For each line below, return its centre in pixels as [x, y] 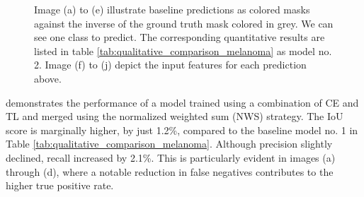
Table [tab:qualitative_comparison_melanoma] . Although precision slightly [169, 144]
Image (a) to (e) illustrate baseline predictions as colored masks [172, 9]
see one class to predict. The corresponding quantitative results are [180, 37]
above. [48, 78]
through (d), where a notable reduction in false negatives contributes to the [170, 171]
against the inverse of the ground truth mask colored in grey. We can [184, 23]
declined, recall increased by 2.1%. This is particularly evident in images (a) [171, 157]
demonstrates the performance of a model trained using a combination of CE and [182, 102]
